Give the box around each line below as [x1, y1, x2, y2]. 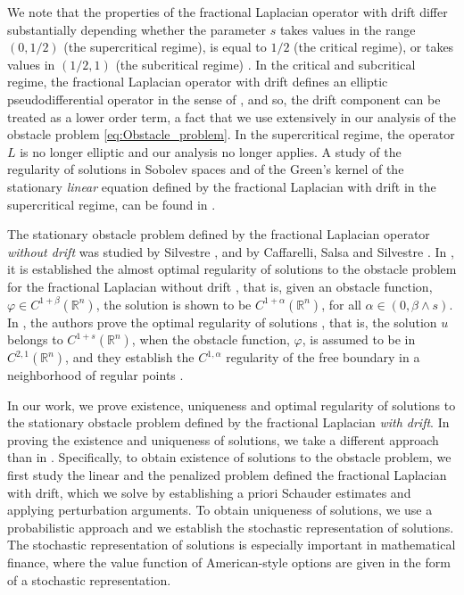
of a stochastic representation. [7, 570, 171, 589]
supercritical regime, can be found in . [7, 194, 216, 213]
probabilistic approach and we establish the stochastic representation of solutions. [7, 517, 454, 536]
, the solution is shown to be [95, 294, 252, 313]
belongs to [7, 330, 63, 349]
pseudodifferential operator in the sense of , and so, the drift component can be [7, 89, 441, 108]
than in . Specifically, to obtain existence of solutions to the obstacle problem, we [7, 448, 452, 467]
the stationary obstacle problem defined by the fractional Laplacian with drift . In [7, 413, 450, 432]
